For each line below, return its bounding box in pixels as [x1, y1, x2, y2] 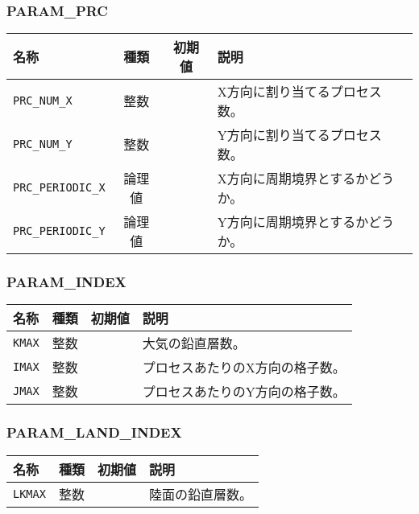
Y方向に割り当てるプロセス [217, 125, 382, 145]
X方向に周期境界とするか [217, 169, 369, 188]
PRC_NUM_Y [13, 138, 73, 151]
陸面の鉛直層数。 [148, 484, 252, 504]
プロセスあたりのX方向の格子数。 [142, 358, 346, 377]
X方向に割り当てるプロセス [217, 82, 382, 101]
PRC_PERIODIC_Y [13, 224, 106, 238]
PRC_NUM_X [13, 94, 73, 108]
